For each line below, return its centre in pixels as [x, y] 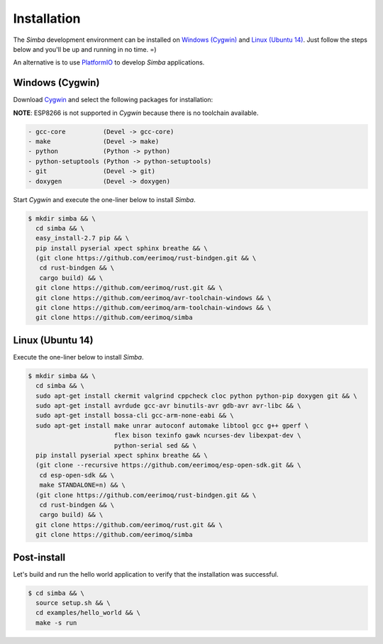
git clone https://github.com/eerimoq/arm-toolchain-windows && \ [154, 308]
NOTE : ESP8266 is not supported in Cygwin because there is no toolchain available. [136, 113]
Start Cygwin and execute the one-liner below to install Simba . [105, 199]
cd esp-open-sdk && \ [77, 475]
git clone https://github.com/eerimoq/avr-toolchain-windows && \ [154, 298]
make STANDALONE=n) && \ [82, 485]
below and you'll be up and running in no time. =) [85, 49]
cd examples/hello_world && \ [88, 613]
